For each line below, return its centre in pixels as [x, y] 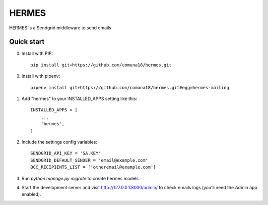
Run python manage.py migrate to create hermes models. [81, 178]
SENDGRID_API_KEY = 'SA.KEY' [66, 153]
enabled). [32, 194]
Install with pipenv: [41, 76]
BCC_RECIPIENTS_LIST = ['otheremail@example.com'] [93, 167]
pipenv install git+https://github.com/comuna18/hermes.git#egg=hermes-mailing [130, 87]
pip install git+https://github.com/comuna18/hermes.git [101, 65]
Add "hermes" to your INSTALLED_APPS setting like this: [79, 99]
